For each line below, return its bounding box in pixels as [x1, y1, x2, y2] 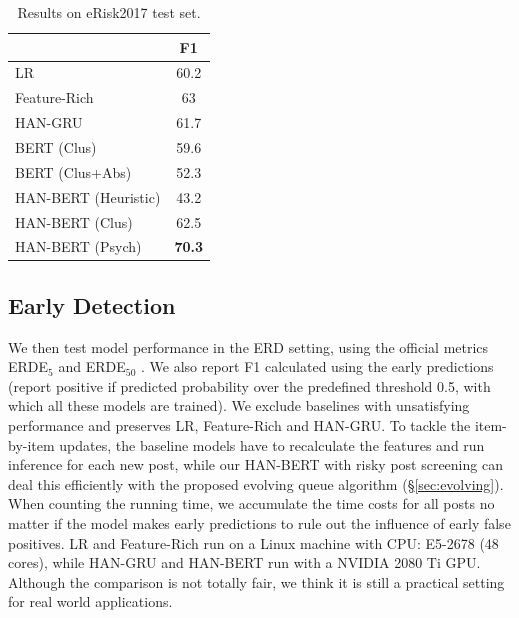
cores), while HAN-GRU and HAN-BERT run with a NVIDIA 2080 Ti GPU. [8, 552, 481, 573]
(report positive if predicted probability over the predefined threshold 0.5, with [8, 375, 491, 396]
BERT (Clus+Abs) [15, 161, 132, 182]
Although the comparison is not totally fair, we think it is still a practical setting [8, 571, 505, 592]
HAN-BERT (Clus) [15, 211, 133, 232]
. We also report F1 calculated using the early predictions [140, 356, 494, 377]
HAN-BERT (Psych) [15, 236, 142, 257]
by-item [8, 434, 55, 455]
